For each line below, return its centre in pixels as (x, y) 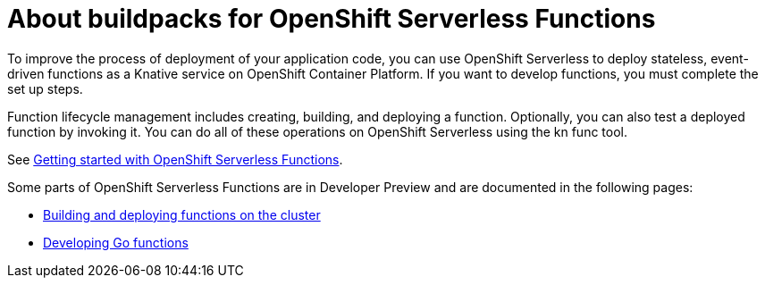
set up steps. (45, 88)
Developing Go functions (116, 242)
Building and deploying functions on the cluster (182, 214)
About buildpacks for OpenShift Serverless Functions (332, 19)
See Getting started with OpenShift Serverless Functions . (175, 159)
